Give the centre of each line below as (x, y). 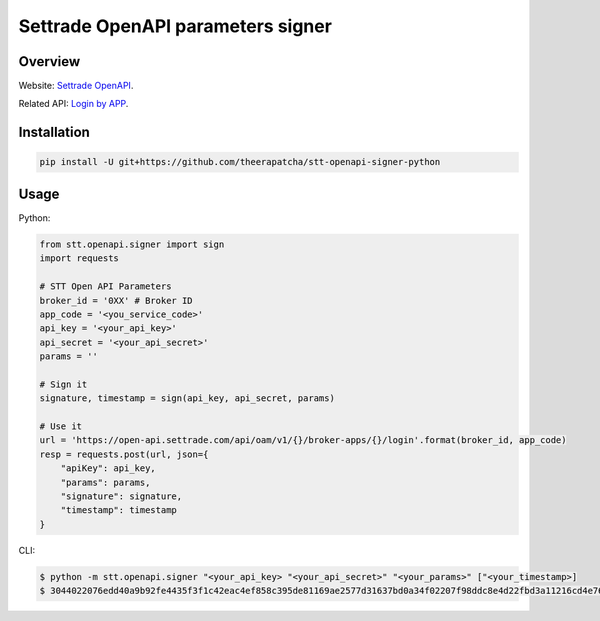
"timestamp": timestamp (118, 510)
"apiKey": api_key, (108, 468)
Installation (54, 132)
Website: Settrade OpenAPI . (76, 86)
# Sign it (63, 384)
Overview (49, 61)
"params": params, (105, 482)
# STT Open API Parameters (105, 286)
